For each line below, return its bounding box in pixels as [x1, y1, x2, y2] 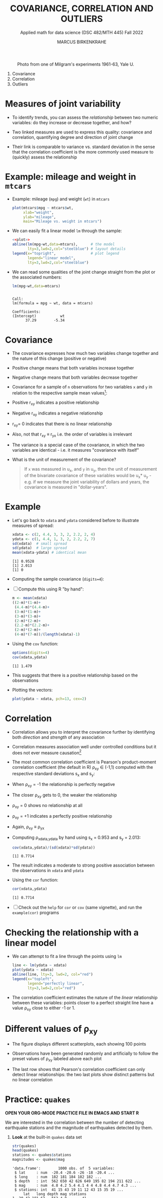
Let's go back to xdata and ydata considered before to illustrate [12, 517, 139, 523]
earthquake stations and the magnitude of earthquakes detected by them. [5, 1125, 153, 1131]
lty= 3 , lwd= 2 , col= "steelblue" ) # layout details [27, 246, 126, 252]
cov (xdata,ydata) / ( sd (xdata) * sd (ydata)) [12, 845, 95, 850]
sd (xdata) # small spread [12, 541, 67, 546]
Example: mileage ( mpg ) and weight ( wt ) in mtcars [12, 196, 110, 202]
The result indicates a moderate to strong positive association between [12, 862, 155, 868]
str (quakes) [12, 1143, 36, 1149]
